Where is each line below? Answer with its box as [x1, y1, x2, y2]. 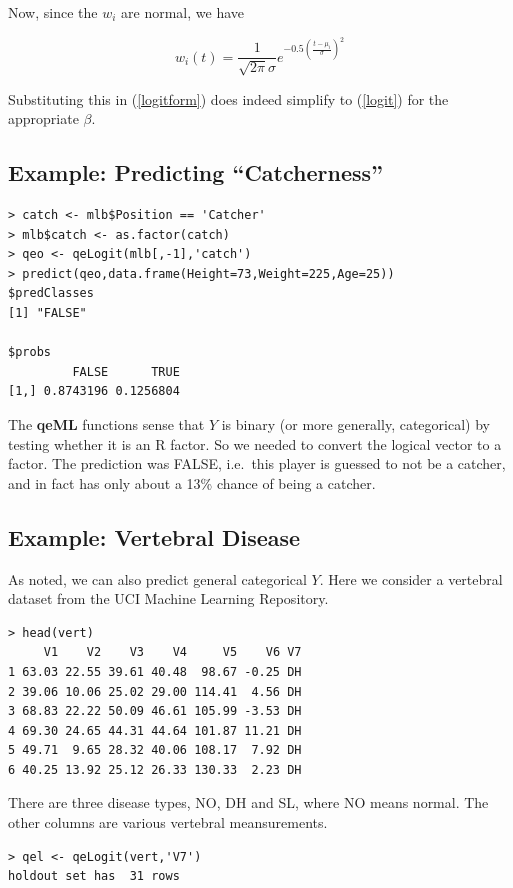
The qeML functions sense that [8, 413, 205, 434]
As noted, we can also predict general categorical [8, 568, 307, 589]
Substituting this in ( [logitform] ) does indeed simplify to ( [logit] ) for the [8, 88, 449, 109]
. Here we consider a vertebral [319, 568, 503, 589]
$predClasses [8, 286, 94, 301]
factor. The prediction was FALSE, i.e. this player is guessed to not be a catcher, [8, 453, 506, 474]
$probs [8, 345, 51, 360]
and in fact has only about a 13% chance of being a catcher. [8, 472, 376, 493]
